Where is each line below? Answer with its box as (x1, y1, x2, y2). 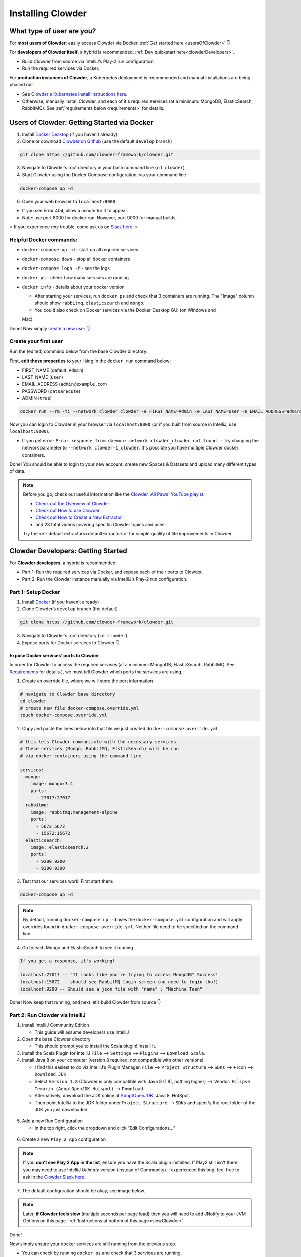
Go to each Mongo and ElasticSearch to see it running (22, 944, 133, 950)
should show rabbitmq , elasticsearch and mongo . (34, 300, 145, 306)
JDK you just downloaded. (34, 1106, 89, 1112)
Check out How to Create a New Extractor (35, 514, 122, 520)
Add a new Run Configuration (22, 1118, 83, 1124)
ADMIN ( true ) (22, 395, 52, 401)
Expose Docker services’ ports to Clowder (9, 652, 99, 658)
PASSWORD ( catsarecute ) (22, 388, 81, 394)
